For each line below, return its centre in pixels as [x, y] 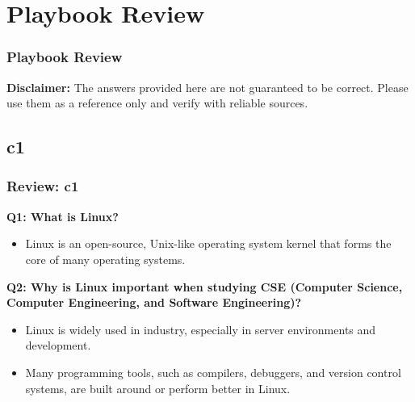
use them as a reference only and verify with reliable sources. [157, 103]
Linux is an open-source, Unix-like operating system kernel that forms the [208, 243]
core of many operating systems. [105, 259]
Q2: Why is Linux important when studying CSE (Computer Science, [205, 286]
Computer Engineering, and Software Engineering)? [154, 302]
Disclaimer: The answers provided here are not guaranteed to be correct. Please [207, 87]
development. [58, 345]
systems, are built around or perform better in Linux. [158, 388]
